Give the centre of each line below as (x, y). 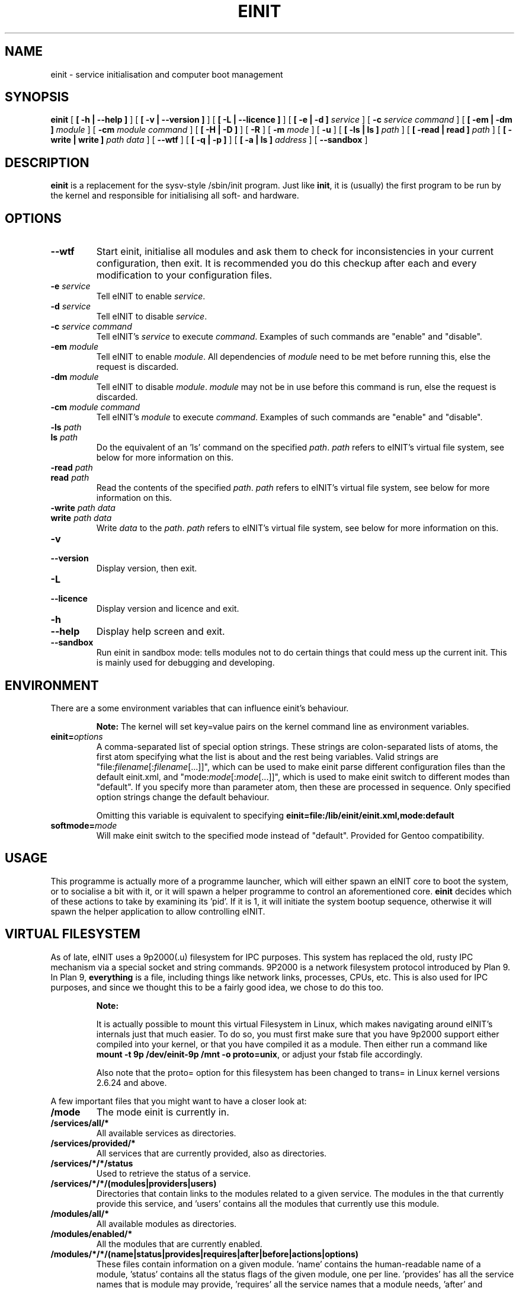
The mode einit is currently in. (163, 1112)
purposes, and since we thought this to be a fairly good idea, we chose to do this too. (217, 987)
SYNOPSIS (37, 97)
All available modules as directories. (166, 1223)
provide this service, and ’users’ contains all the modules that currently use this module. (268, 1203)
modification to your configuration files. (184, 275)
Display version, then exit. (147, 568)
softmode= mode (84, 825)
